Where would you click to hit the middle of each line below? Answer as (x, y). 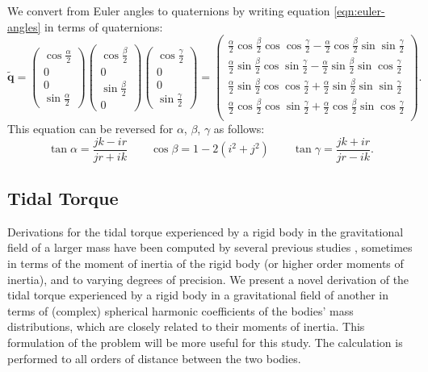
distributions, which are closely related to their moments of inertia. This (186, 326)
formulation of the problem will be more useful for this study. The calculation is (205, 342)
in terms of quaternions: (103, 26)
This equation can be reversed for (90, 128)
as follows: (239, 128)
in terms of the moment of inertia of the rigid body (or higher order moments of (206, 263)
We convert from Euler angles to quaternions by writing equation (169, 10)
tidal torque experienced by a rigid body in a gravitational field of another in (198, 295)
